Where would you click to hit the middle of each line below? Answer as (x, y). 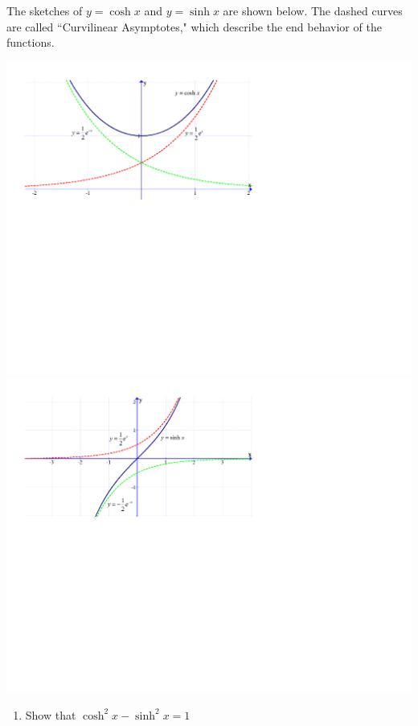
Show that (51, 714)
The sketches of (45, 10)
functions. (31, 42)
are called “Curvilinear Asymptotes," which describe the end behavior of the (194, 26)
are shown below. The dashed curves (313, 10)
